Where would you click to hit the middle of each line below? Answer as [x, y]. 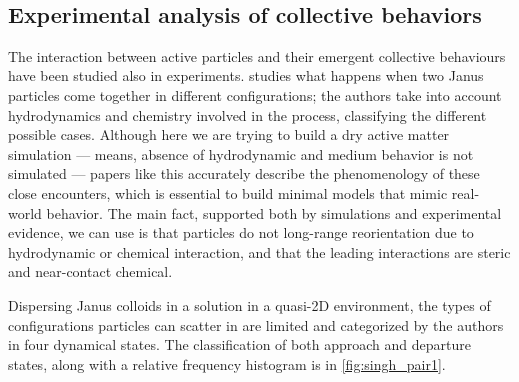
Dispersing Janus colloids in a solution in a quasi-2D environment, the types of [249, 304]
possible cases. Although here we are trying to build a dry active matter [229, 134]
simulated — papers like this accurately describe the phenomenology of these [244, 173]
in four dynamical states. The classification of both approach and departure [239, 344]
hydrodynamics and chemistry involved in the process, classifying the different [247, 114]
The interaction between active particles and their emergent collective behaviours [257, 55]
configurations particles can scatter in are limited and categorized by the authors [256, 324]
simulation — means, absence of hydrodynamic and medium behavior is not [241, 153]
